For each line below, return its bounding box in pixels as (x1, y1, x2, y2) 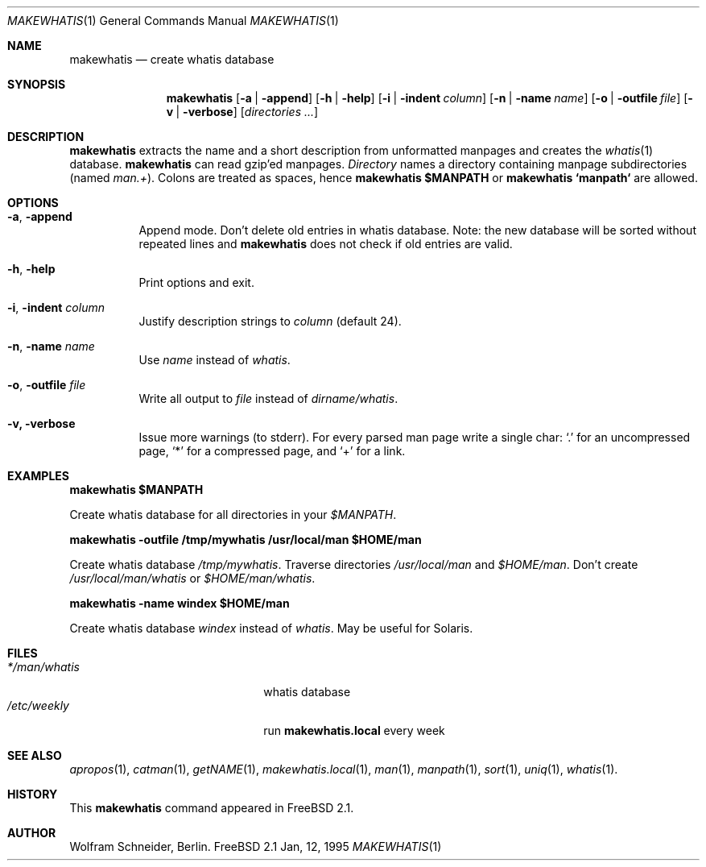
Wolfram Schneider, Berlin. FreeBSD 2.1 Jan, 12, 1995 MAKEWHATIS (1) (69, 840, 442, 853)
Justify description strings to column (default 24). (138, 314, 402, 328)
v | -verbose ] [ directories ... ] (166, 105, 319, 118)
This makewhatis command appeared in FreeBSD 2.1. (69, 801, 354, 815)
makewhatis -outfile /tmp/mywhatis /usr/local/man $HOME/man (69, 533, 422, 546)
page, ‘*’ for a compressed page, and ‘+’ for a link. (138, 444, 406, 458)
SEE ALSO (7, 749, 62, 762)
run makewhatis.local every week (263, 724, 445, 737)
